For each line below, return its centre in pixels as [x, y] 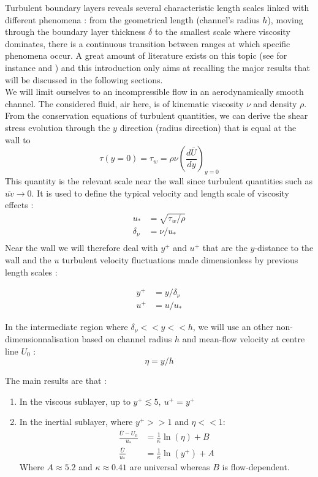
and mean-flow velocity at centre [244, 338]
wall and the [28, 259]
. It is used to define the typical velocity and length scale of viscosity [160, 193]
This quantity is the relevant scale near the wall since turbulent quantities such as [159, 180]
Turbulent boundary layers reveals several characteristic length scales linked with [157, 7]
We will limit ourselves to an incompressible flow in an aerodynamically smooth [154, 92]
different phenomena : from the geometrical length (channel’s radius [132, 19]
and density [275, 103]
